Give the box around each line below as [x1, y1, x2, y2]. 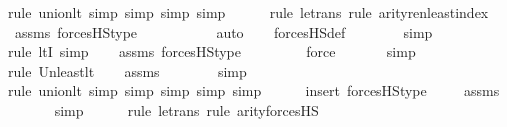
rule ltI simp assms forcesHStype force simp [8, 41, 416, 62]
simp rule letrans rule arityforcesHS [54, 99, 319, 120]
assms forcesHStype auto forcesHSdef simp [14, 21, 433, 42]
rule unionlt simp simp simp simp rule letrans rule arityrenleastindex [8, 2, 489, 22]
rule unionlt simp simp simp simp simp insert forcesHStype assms [8, 80, 500, 101]
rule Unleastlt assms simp [8, 60, 247, 81]
